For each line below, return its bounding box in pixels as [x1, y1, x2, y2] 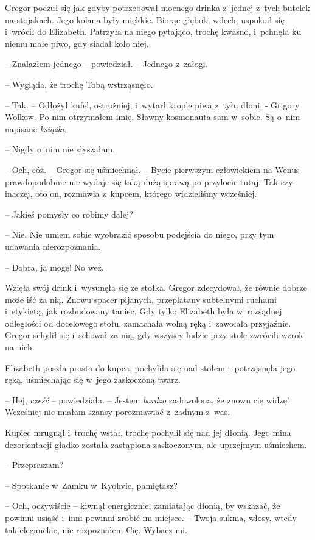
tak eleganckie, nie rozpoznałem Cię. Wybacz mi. [5, 523, 187, 536]
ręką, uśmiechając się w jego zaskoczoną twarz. [5, 373, 181, 386]
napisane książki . [5, 122, 67, 135]
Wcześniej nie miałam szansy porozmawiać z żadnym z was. [5, 405, 230, 418]
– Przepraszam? [5, 458, 64, 471]
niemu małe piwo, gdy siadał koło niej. [5, 37, 149, 49]
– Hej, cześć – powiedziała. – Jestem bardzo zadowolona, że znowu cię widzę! [5, 393, 289, 406]
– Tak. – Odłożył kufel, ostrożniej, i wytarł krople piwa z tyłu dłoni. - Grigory [5, 98, 300, 111]
